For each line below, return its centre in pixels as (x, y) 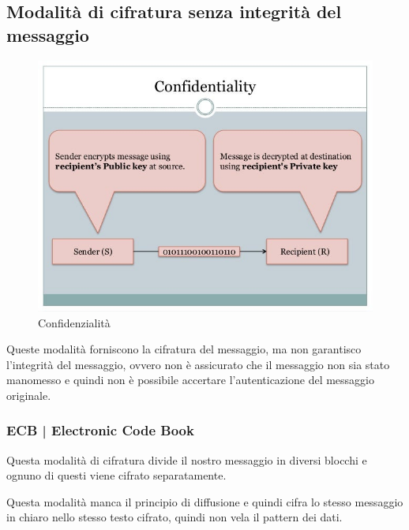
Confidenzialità (74, 322)
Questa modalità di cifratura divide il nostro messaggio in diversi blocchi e (187, 459)
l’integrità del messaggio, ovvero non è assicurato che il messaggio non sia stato (198, 364)
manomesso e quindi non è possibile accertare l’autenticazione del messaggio (190, 380)
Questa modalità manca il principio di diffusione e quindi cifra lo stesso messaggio (205, 501)
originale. (29, 395)
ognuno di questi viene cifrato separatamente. (116, 475)
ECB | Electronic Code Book (100, 430)
